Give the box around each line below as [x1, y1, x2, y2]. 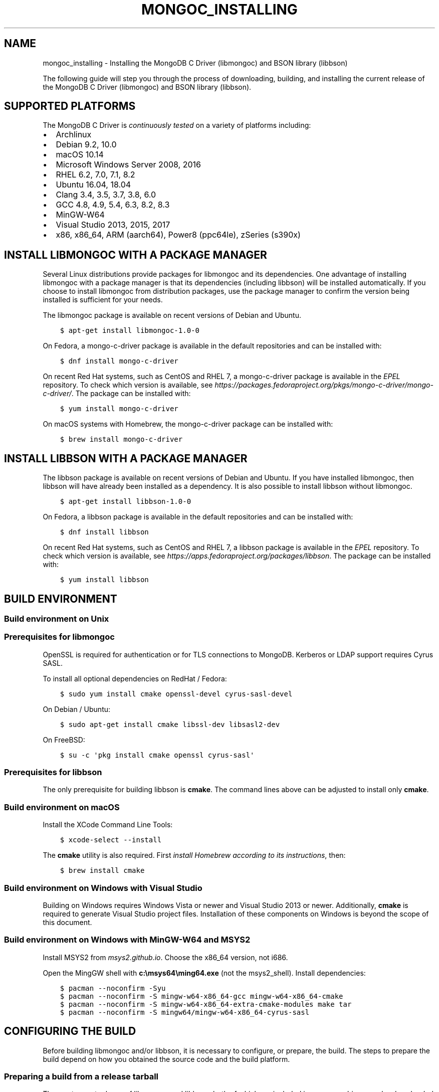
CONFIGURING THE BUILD [4, 1025, 136, 1038]
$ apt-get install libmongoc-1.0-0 [60, 326, 199, 335]
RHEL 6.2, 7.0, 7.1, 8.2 [56, 169, 135, 180]
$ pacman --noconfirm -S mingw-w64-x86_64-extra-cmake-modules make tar [60, 1000, 352, 1008]
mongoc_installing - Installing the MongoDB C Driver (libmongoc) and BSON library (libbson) [43, 58, 348, 67]
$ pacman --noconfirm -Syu [60, 984, 166, 992]
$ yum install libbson [60, 576, 149, 584]
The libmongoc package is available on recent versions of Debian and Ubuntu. [43, 311, 301, 320]
